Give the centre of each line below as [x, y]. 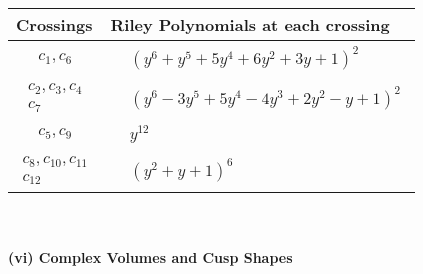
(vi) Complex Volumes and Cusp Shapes [150, 257]
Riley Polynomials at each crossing [250, 24]
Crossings [54, 24]
